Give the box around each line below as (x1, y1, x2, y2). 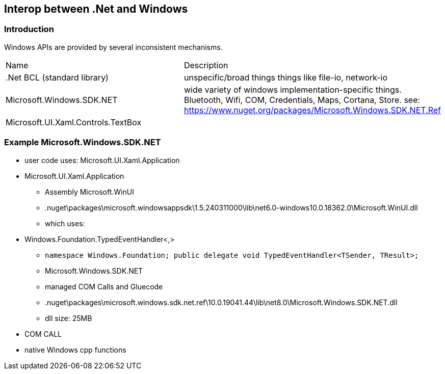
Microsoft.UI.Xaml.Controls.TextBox (6, 117, 142, 127)
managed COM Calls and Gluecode (45, 282, 163, 291)
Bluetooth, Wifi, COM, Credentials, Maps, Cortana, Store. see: (184, 94, 421, 105)
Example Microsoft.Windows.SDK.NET (4, 137, 161, 148)
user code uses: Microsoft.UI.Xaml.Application (24, 155, 180, 165)
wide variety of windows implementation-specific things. (184, 84, 402, 95)
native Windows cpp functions (24, 345, 126, 354)
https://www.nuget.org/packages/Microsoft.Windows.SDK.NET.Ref (184, 104, 441, 115)
